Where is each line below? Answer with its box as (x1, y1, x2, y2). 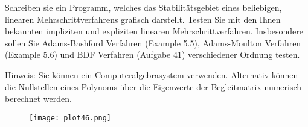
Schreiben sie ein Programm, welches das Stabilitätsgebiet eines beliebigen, (5, 1, 282, 13)
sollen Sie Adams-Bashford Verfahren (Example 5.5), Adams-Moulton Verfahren (5, 36, 301, 49)
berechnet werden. (5, 92, 72, 105)
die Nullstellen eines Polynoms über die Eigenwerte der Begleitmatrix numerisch (5, 80, 302, 93)
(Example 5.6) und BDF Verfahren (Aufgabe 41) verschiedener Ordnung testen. (5, 48, 300, 61)
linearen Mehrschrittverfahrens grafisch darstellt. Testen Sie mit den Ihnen (5, 13, 281, 25)
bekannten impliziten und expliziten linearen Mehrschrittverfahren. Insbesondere (5, 25, 304, 37)
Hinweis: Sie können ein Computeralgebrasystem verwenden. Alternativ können (5, 68, 298, 81)
